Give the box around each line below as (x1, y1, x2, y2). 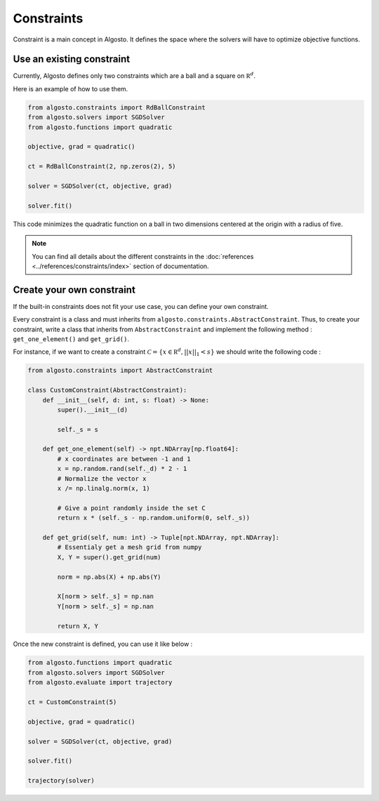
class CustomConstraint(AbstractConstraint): (27, 386, 187, 395)
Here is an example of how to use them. (13, 84, 128, 93)
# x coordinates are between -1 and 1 (57, 455, 191, 463)
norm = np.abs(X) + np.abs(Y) (57, 573, 161, 581)
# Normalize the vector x (57, 475, 147, 482)
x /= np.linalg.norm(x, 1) (57, 484, 150, 493)
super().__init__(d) (57, 406, 128, 413)
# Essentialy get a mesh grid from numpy (57, 543, 202, 551)
